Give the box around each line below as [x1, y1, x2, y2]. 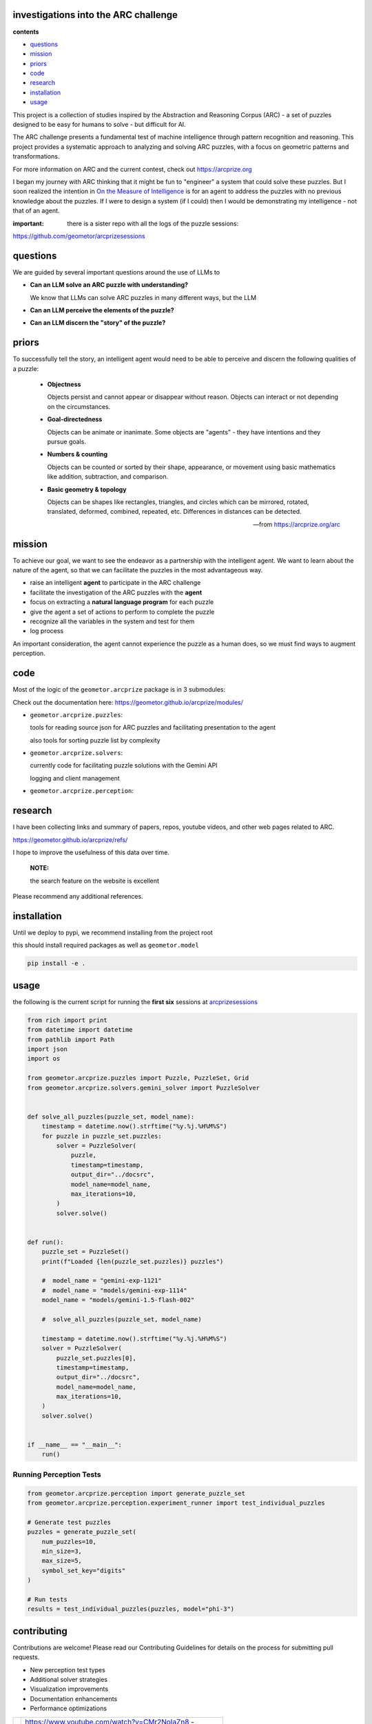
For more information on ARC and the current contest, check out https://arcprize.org [12, 165, 252, 173]
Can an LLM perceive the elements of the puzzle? [30, 306, 175, 314]
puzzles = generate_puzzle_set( [27, 1528, 137, 1536]
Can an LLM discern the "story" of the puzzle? [30, 319, 166, 327]
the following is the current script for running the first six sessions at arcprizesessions [12, 997, 258, 1006]
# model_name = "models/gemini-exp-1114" [41, 1286, 187, 1294]
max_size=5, [41, 1557, 83, 1565]
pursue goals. [47, 438, 86, 446]
